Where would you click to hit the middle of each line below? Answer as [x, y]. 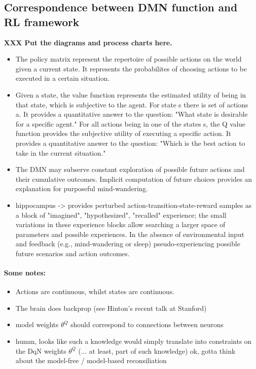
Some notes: [25, 273]
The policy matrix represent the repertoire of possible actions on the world [128, 59]
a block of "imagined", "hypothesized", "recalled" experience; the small [121, 215]
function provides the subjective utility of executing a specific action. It [123, 133]
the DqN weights [41, 351]
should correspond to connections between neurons [147, 324]
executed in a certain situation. [63, 78]
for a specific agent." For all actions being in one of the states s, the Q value [130, 123]
